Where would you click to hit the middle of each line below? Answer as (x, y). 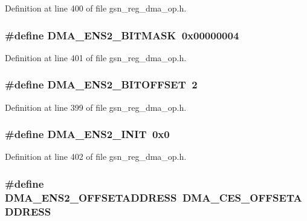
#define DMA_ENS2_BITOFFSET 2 (101, 84)
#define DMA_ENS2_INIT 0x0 (87, 134)
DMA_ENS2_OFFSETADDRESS (91, 197)
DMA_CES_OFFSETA (242, 197)
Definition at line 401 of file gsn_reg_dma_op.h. (96, 57)
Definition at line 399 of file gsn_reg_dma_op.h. (96, 107)
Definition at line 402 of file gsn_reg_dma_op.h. (96, 157)
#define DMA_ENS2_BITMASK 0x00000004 (122, 35)
